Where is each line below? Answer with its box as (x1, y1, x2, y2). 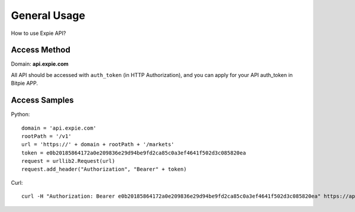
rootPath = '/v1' (21, 133, 72, 139)
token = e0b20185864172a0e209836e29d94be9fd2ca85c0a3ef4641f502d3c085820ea (21, 149, 246, 156)
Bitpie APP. (11, 80, 38, 87)
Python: (11, 111, 30, 118)
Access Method (11, 45, 70, 55)
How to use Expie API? (11, 30, 66, 37)
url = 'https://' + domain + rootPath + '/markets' (21, 141, 175, 148)
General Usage (11, 9, 86, 22)
